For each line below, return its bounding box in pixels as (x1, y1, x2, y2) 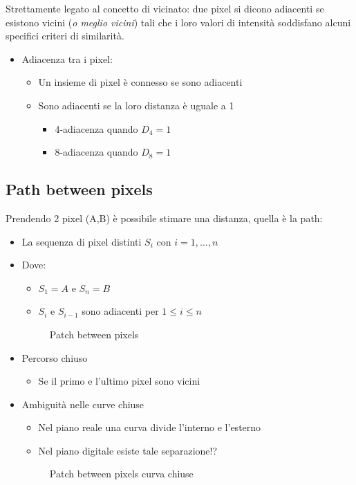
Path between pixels (6, 179, 153, 200)
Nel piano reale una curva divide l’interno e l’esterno (38, 420, 261, 434)
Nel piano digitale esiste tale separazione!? (38, 443, 218, 457)
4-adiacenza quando (55, 121, 138, 136)
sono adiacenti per (82, 304, 159, 318)
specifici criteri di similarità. (6, 28, 124, 43)
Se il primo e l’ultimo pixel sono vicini (38, 374, 200, 388)
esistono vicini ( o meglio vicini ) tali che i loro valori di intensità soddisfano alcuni (6, 15, 351, 29)
